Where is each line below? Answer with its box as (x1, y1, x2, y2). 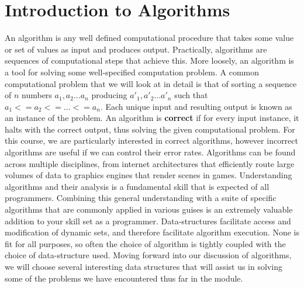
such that (174, 89, 208, 101)
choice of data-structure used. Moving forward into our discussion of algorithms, (5, 249, 292, 261)
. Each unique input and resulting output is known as (100, 100, 292, 112)
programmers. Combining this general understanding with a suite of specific (5, 192, 277, 204)
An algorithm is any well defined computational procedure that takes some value (5, 32, 294, 44)
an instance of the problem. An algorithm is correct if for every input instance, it (5, 112, 299, 124)
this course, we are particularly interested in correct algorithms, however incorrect (5, 134, 298, 147)
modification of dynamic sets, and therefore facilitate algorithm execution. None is (5, 226, 299, 238)
